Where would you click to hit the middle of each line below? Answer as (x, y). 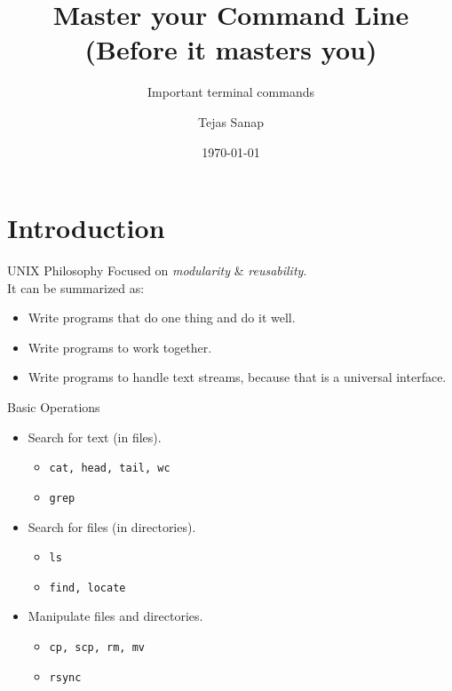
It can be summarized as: (76, 287)
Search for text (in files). (95, 437)
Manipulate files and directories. (115, 616)
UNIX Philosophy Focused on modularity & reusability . (157, 270)
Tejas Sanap (231, 121)
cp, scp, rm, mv (97, 647)
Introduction (86, 228)
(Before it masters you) (231, 49)
